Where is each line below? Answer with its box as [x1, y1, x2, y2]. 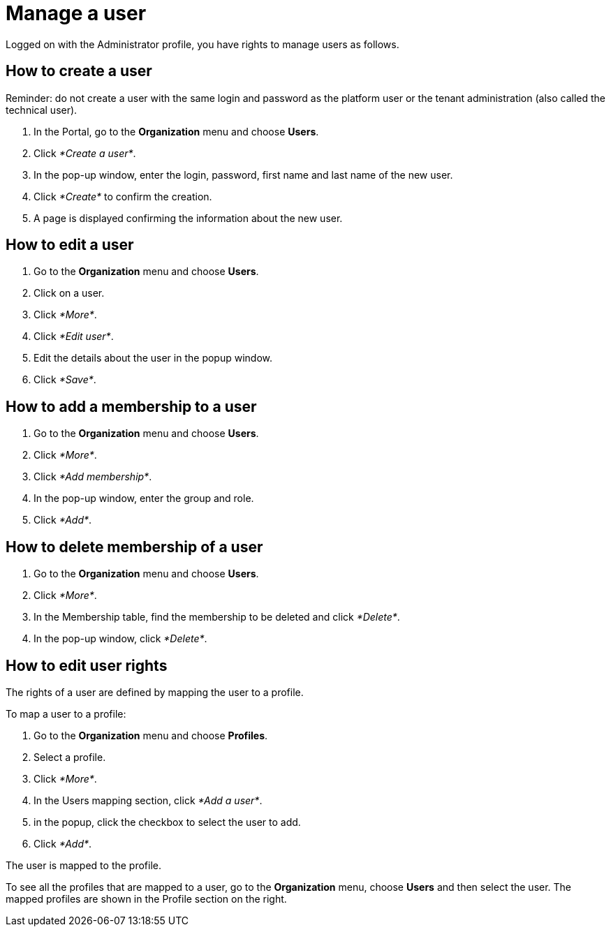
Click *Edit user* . [34, 330, 114, 343]
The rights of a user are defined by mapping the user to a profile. [6, 686, 304, 698]
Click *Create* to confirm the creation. [34, 190, 212, 202]
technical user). [6, 103, 78, 116]
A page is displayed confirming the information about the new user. [34, 212, 343, 224]
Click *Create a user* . [34, 147, 136, 159]
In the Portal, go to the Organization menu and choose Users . [34, 125, 319, 138]
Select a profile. [34, 750, 106, 763]
